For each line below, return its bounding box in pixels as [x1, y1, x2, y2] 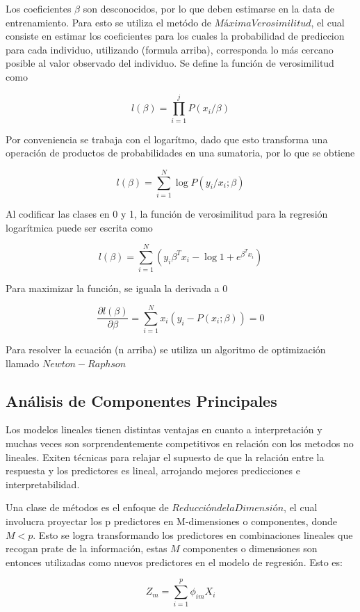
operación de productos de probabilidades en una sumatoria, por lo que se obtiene [6, 145, 355, 160]
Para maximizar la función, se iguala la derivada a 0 [6, 281, 228, 296]
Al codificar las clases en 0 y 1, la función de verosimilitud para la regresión [6, 207, 328, 220]
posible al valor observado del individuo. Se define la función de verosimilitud [6, 56, 334, 70]
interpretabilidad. [6, 476, 80, 491]
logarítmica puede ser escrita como [6, 220, 153, 234]
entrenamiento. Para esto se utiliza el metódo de [6, 15, 211, 29]
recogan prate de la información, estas [6, 541, 167, 556]
